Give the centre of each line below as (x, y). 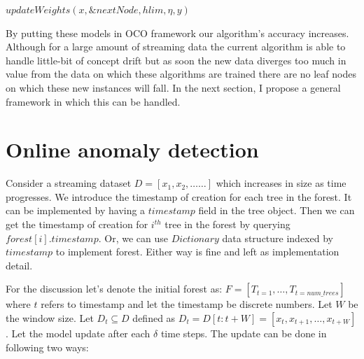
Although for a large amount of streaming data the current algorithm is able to (176, 47)
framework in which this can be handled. (93, 101)
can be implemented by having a (76, 210)
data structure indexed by (278, 238)
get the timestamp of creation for (77, 224)
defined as (154, 318)
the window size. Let (50, 318)
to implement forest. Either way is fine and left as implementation (197, 252)
